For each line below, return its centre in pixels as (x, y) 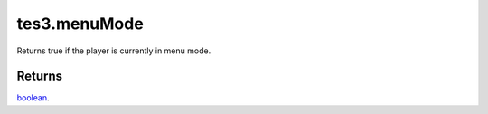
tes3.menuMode (80, 24)
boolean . (33, 98)
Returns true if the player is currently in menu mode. (114, 51)
